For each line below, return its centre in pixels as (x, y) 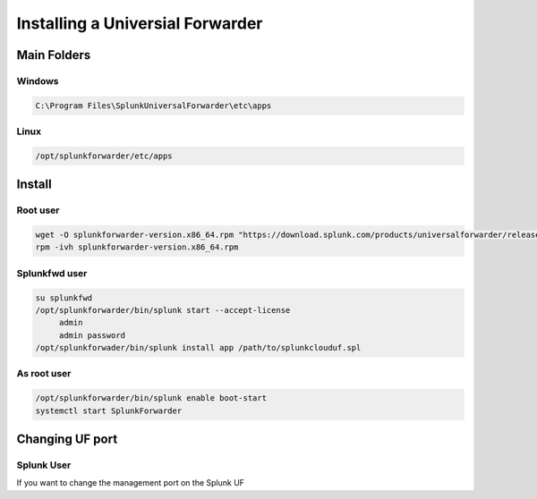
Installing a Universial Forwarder (140, 23)
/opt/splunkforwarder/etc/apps (104, 156)
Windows (38, 80)
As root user (44, 374)
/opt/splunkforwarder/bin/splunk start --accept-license (163, 310)
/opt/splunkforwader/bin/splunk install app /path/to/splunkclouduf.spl (198, 348)
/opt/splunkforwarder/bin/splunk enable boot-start (151, 398)
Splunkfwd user (52, 273)
